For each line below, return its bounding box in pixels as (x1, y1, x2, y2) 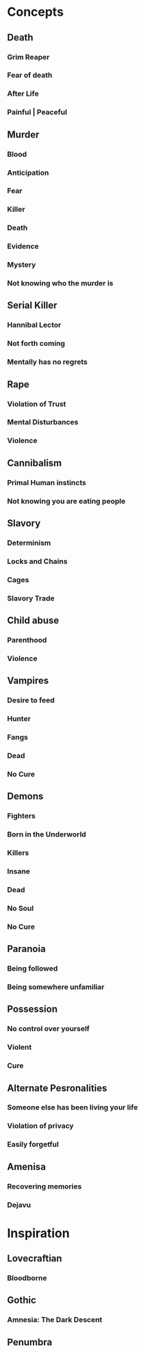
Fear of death (7, 70, 53, 80)
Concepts (7, 4, 64, 20)
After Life (7, 89, 39, 98)
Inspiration (7, 1225, 70, 1241)
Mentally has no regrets (7, 357, 88, 367)
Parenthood (7, 635, 47, 645)
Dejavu (7, 1200, 31, 1209)
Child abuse (7, 615, 60, 627)
